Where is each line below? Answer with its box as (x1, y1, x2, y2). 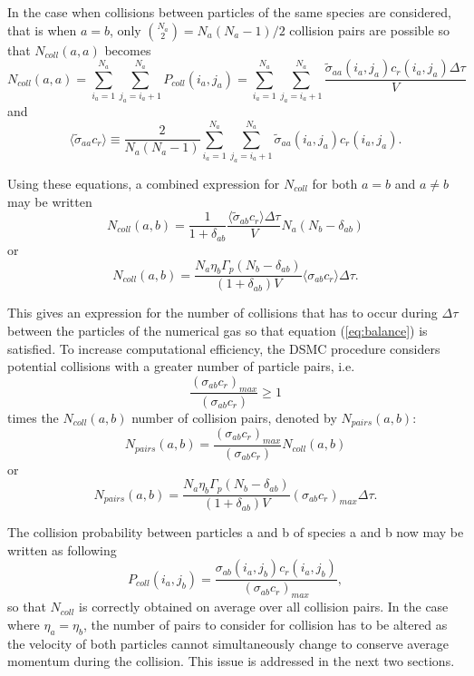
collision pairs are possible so (289, 20, 450, 39)
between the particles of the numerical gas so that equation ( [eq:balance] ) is (7, 320, 428, 339)
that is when (7, 20, 77, 39)
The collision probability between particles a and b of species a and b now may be (7, 523, 464, 542)
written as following (7, 540, 117, 559)
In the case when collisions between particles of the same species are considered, (7, 3, 451, 21)
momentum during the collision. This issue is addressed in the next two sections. (7, 652, 455, 671)
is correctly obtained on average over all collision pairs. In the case (79, 597, 449, 616)
